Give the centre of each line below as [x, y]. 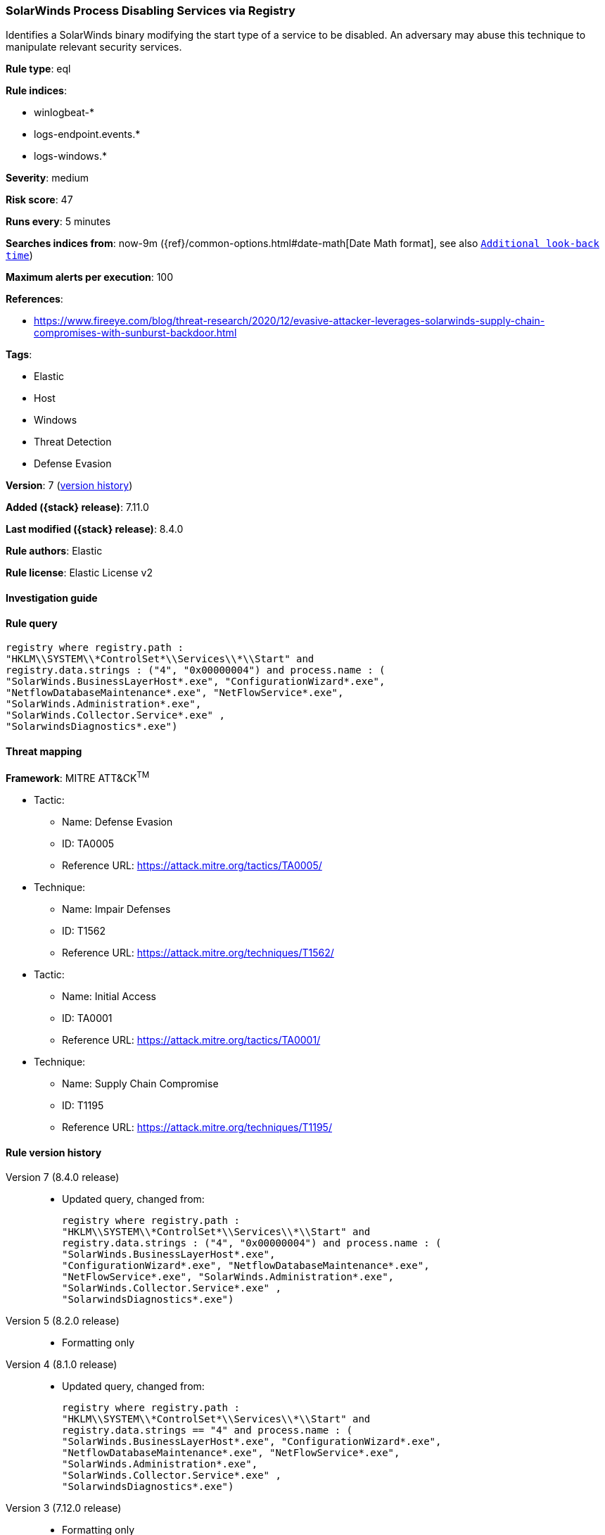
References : [34, 299]
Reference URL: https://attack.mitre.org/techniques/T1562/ [198, 953]
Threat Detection [73, 442]
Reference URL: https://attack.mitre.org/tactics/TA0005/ [192, 866]
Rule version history [54, 1152]
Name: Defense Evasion [117, 822]
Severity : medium [47, 178]
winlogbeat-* [64, 113]
